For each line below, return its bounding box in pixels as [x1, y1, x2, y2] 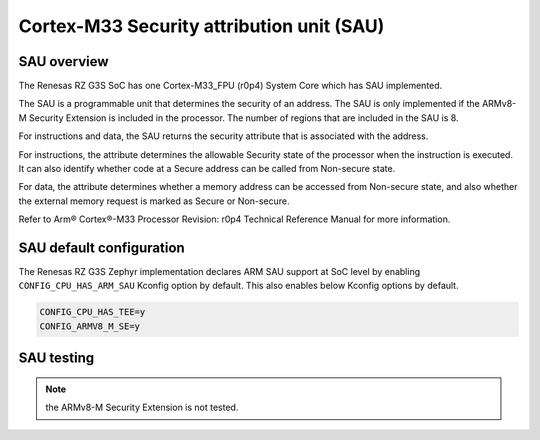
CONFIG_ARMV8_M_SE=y [39, 320, 140, 332]
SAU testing [18, 350, 95, 367]
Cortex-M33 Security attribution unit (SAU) [18, 15, 385, 37]
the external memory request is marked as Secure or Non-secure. [18, 195, 290, 207]
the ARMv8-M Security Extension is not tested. [45, 401, 239, 414]
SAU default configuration [18, 240, 185, 256]
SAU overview [18, 53, 109, 70]
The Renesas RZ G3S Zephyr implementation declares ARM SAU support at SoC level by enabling [18, 266, 421, 278]
